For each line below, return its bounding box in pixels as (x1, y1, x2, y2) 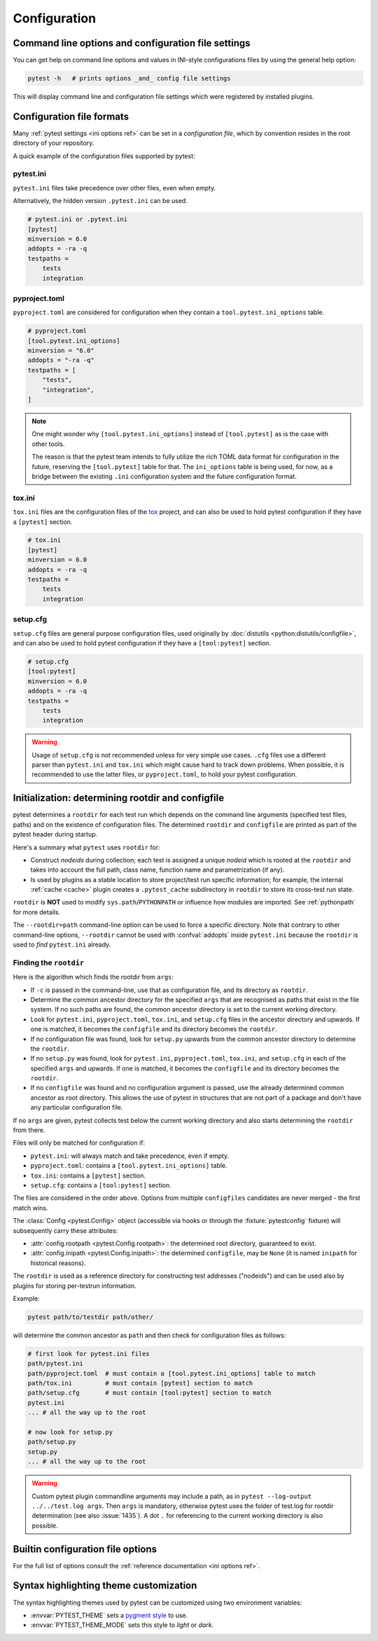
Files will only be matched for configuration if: (13, 1138, 146, 1147)
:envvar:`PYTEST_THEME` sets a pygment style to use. (30, 1611, 188, 1619)
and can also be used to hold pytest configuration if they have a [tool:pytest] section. (13, 638, 272, 647)
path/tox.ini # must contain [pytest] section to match (27, 1379, 253, 1388)
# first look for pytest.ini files (27, 1350, 150, 1357)
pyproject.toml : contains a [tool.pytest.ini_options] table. (30, 1161, 227, 1170)
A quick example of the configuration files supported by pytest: (13, 151, 195, 160)
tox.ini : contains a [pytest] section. (30, 1171, 146, 1180)
